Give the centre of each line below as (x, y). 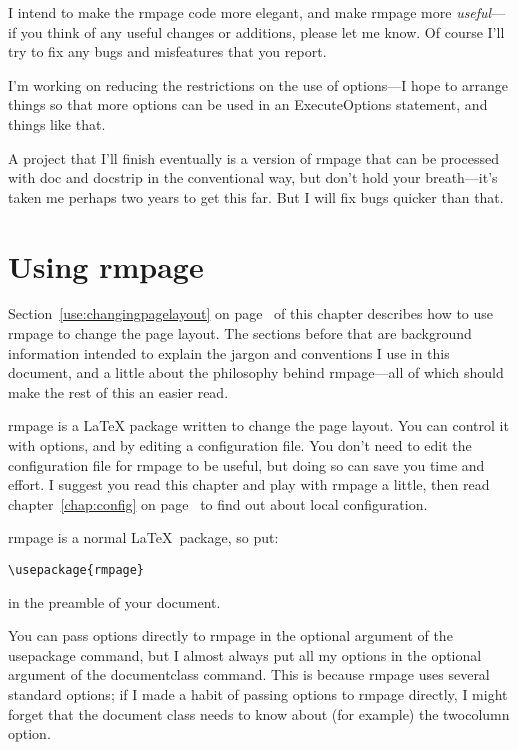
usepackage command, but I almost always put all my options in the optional (245, 654)
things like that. (57, 123)
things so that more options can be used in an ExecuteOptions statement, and (248, 104)
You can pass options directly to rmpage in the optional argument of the (230, 635)
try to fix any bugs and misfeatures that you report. (167, 51)
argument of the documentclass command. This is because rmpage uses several (249, 674)
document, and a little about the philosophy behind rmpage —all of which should (256, 372)
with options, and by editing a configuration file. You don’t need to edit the (240, 445)
